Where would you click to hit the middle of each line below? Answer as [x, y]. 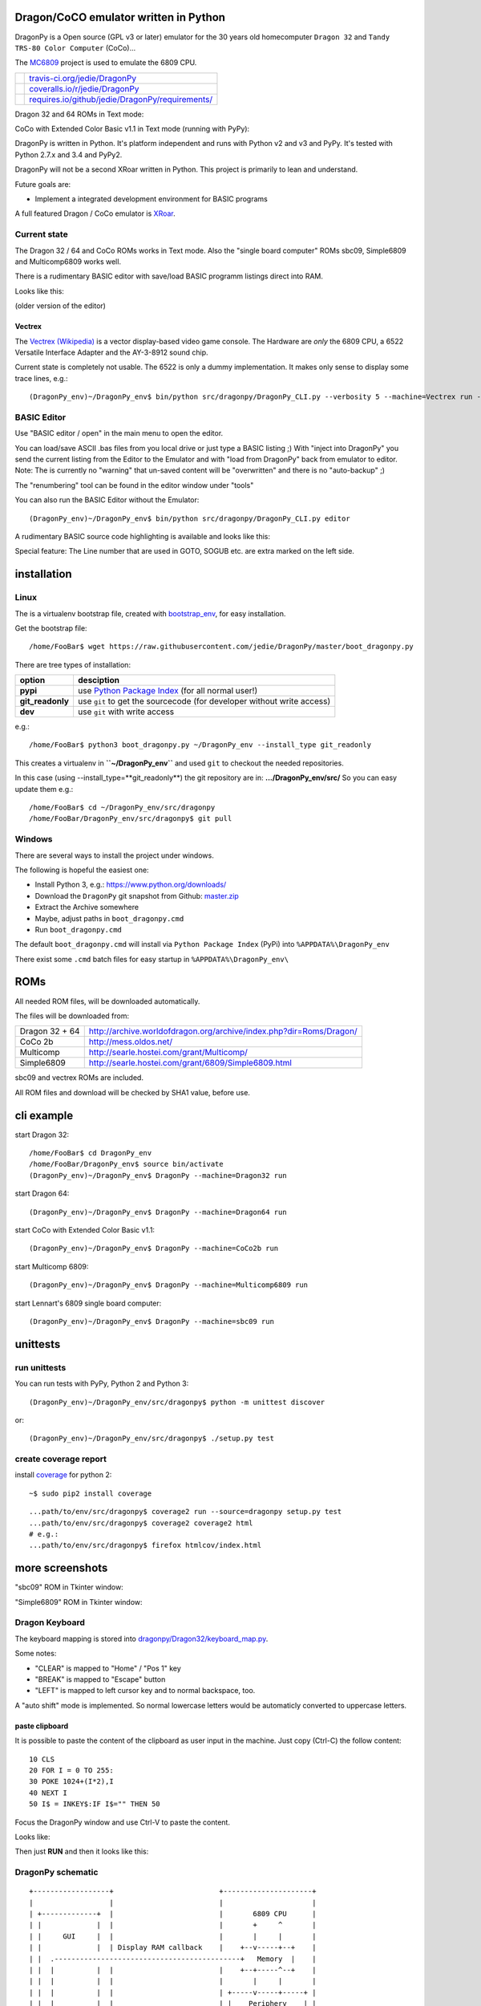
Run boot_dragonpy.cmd [78, 929]
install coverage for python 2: [63, 1475]
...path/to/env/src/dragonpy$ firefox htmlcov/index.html [146, 1545]
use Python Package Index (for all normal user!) [168, 691]
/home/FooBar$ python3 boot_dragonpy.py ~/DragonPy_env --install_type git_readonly [200, 745]
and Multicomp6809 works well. [68, 262]
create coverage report [61, 1459]
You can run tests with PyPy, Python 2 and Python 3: [102, 1383]
